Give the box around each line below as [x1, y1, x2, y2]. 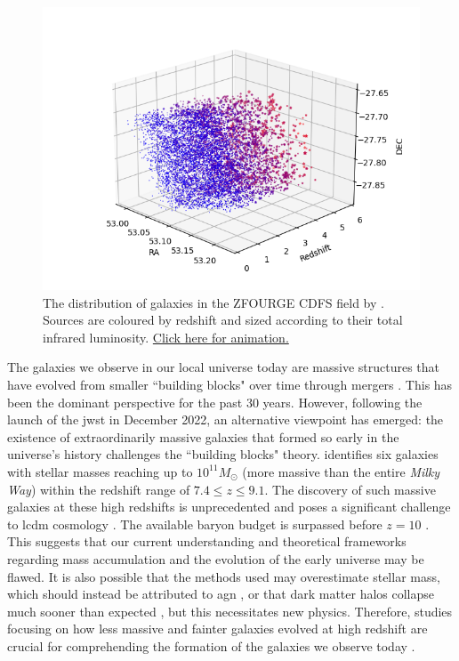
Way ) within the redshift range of [7, 480, 190, 498]
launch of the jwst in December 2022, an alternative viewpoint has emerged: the [7, 410, 444, 429]
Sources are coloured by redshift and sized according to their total [43, 310, 403, 329]
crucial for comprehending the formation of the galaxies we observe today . [7, 636, 415, 655]
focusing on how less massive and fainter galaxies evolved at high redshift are [7, 619, 428, 638]
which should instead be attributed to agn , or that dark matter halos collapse [7, 584, 435, 603]
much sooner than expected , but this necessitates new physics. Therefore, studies [7, 601, 453, 620]
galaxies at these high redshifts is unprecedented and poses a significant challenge [7, 497, 451, 516]
